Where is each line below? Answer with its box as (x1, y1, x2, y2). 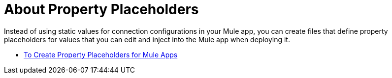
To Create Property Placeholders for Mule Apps (24, 50, 178, 59)
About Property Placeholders (4, 1, 199, 18)
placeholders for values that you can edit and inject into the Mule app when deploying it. (4, 35, 290, 44)
